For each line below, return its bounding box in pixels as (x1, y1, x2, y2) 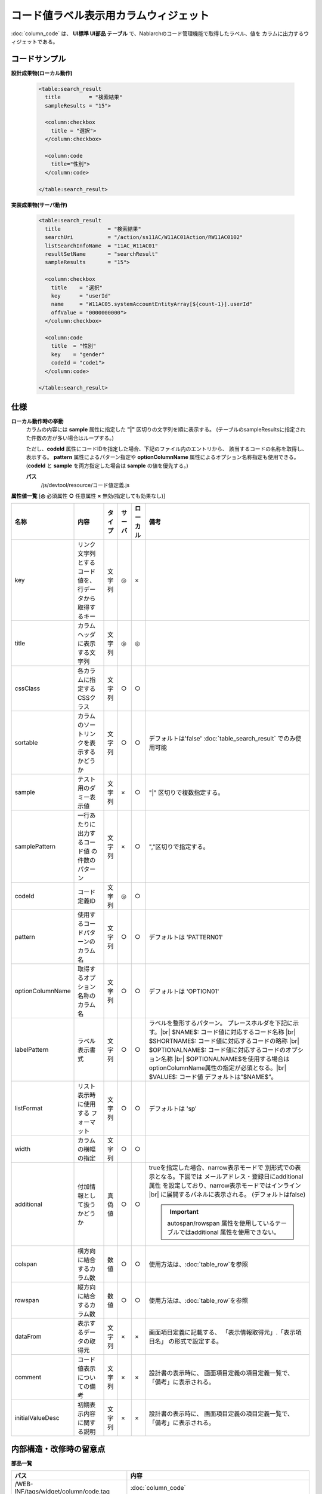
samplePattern (14, 843, 56, 851)
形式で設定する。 (174, 1337, 223, 1346)
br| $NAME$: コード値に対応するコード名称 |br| (162, 1028, 296, 1036)
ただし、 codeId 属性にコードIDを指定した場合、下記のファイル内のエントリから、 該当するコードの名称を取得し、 (26, 445, 308, 452)
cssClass (14, 684, 41, 693)
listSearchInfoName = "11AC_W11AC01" (45, 242, 158, 249)
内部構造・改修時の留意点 (11, 1444, 106, 1454)
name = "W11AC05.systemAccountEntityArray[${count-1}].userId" (51, 301, 253, 308)
